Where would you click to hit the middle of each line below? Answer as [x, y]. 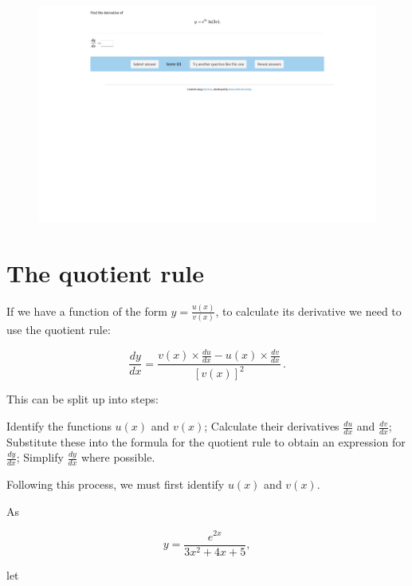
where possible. [118, 457]
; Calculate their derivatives [272, 426]
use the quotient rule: [59, 330]
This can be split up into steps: [82, 399]
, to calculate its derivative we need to [308, 311]
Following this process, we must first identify [116, 484]
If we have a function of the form [87, 311]
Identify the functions [59, 426]
